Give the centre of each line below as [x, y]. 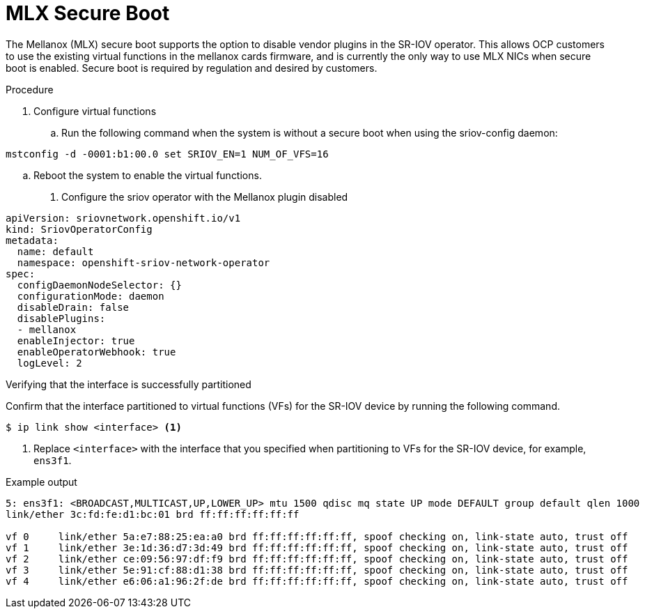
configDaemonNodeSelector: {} [99, 285]
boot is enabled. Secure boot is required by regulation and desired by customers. [192, 68]
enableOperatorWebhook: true [96, 352]
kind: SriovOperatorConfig [79, 229]
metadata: [32, 240]
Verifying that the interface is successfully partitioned [129, 384]
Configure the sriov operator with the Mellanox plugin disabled [205, 197]
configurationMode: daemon [91, 296]
